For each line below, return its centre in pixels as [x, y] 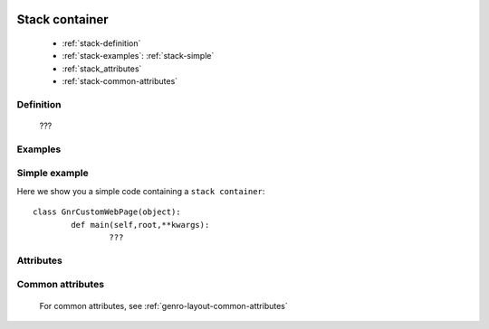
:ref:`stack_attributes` [102, 69]
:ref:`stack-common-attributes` [120, 81]
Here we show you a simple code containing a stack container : [141, 191]
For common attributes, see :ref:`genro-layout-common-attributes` [164, 305]
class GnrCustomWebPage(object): [107, 212]
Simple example [53, 174]
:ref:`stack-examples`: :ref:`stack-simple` [138, 56]
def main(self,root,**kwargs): [140, 225]
